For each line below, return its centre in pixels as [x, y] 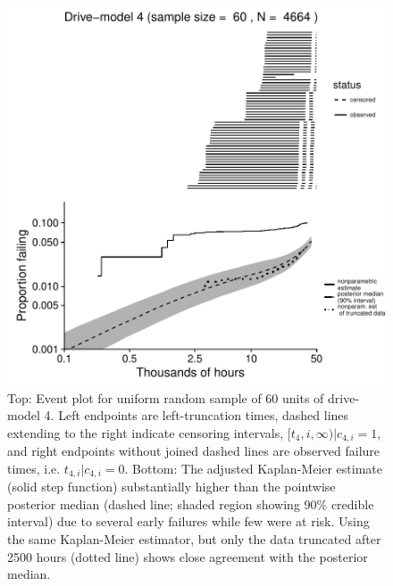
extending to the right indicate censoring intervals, [146, 432]
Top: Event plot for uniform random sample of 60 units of [166, 397]
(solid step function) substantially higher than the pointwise [171, 487]
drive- [344, 397]
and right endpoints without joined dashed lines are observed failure [194, 451]
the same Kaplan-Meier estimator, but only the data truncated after [194, 539]
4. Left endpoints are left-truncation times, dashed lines [196, 415]
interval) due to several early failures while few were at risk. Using [188, 521]
